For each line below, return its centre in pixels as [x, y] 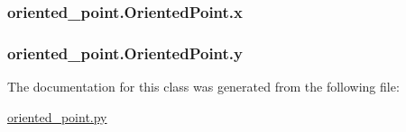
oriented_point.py [57, 116]
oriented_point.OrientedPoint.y [125, 53]
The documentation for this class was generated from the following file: [203, 87]
